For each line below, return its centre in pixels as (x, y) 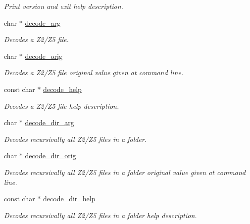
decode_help (62, 89)
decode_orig (44, 56)
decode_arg (43, 22)
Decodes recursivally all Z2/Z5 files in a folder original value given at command (125, 172)
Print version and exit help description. (64, 6)
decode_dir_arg (50, 122)
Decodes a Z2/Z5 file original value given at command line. (94, 72)
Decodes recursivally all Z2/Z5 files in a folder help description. (100, 215)
